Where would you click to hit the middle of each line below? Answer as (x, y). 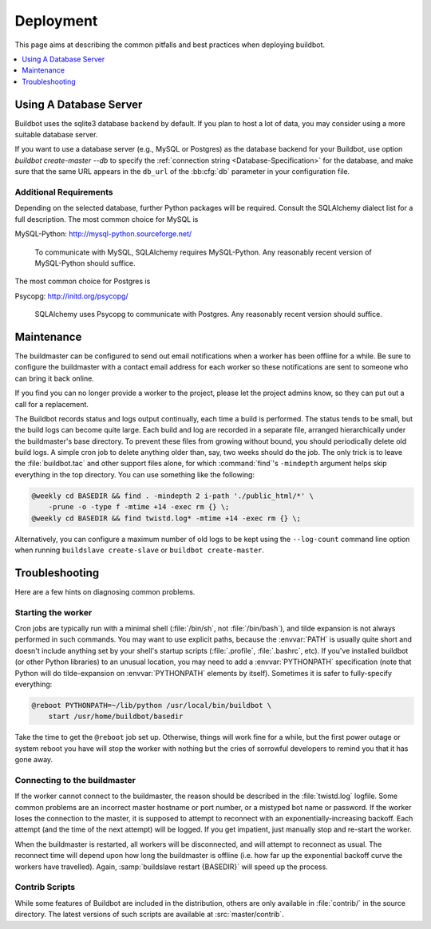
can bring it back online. (55, 378)
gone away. (34, 760)
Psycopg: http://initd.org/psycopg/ (71, 296)
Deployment (56, 21)
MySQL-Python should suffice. (85, 263)
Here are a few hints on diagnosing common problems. (105, 591)
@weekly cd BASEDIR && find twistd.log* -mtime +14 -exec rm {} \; (166, 518)
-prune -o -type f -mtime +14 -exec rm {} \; (139, 507)
